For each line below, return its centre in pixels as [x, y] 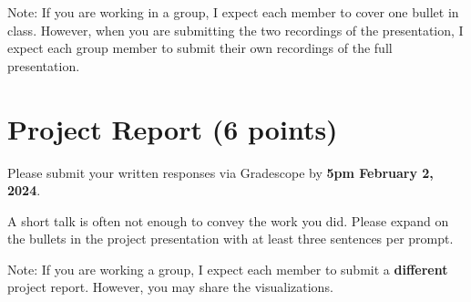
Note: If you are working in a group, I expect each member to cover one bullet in [233, 12]
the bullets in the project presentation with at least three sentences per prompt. [230, 239]
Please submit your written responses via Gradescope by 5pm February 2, [220, 172]
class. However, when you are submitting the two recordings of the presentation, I [235, 30]
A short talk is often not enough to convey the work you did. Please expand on [228, 220]
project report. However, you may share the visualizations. [170, 287]
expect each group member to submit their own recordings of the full [200, 48]
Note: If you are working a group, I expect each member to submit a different [228, 269]
